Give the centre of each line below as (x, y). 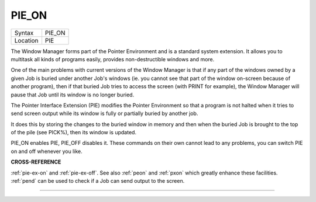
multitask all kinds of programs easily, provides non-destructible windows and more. (113, 59)
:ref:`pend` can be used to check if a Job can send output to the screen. (98, 181)
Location (26, 40)
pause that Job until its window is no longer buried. (73, 95)
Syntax (24, 33)
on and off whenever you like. (47, 151)
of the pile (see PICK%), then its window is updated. (74, 133)
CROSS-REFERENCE (36, 162)
